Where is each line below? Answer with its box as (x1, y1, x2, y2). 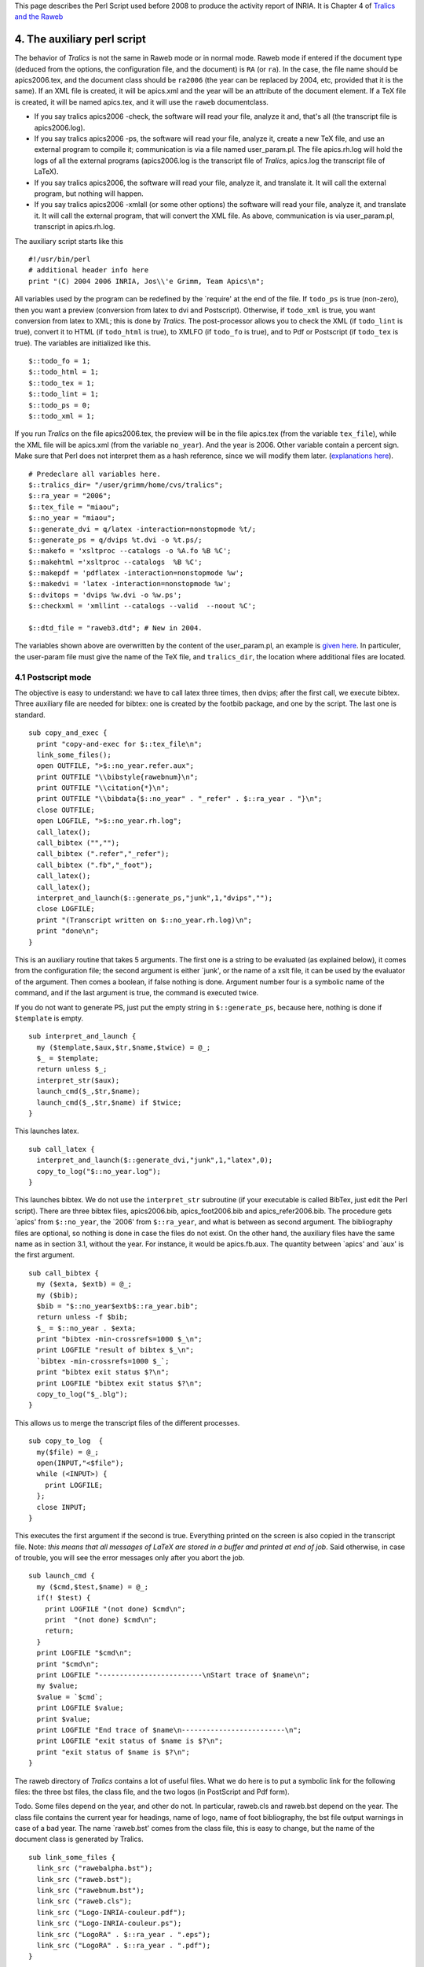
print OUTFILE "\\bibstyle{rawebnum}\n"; (36, 772, 199, 781)
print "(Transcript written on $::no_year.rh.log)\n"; (36, 915, 253, 924)
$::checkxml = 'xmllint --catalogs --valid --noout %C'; (28, 602, 257, 611)
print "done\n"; (36, 927, 100, 936)
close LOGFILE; (36, 905, 95, 913)
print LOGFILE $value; (36, 1703, 124, 1713)
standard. (14, 710, 46, 719)
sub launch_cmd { (28, 1571, 95, 1581)
